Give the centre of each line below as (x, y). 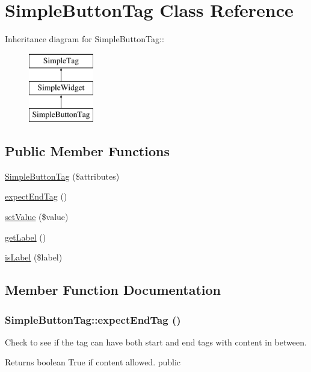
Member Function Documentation (113, 290)
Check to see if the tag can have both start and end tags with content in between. (156, 342)
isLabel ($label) (34, 257)
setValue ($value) (37, 217)
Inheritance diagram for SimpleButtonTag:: (85, 39)
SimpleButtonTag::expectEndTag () (93, 319)
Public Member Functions (87, 151)
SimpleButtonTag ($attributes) (62, 176)
